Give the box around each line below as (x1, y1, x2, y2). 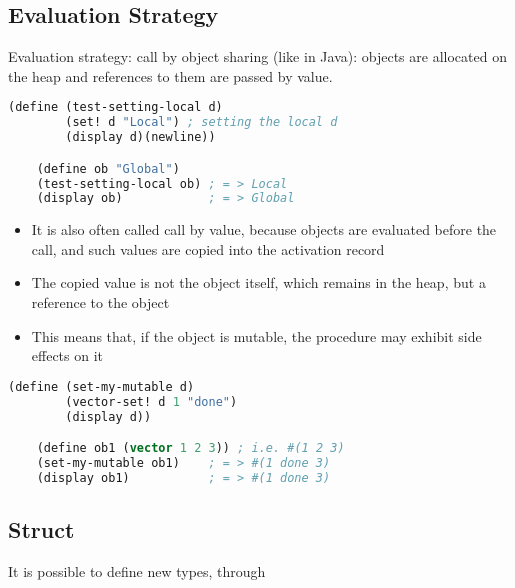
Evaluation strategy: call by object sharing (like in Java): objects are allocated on (8, 46, 507, 67)
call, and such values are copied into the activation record (31, 238, 385, 259)
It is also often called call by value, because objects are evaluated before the (31, 219, 497, 240)
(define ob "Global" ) (36, 161, 180, 176)
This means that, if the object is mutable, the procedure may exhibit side (31, 325, 482, 346)
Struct (8, 514, 75, 545)
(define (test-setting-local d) (8, 100, 223, 115)
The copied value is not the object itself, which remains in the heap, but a (31, 272, 486, 293)
